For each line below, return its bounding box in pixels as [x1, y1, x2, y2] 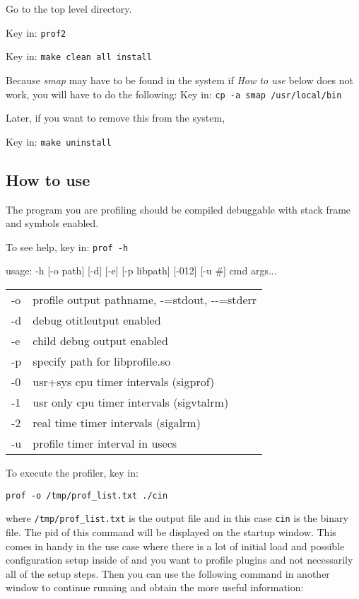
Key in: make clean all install [6, 49, 152, 64]
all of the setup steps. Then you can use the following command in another [6, 566, 330, 581]
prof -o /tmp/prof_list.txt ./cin [6, 490, 168, 501]
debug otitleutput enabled [33, 312, 161, 329]
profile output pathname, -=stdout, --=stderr [33, 291, 257, 308]
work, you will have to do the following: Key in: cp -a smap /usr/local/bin [6, 86, 342, 101]
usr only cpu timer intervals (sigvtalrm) [33, 394, 229, 411]
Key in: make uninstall [6, 134, 112, 149]
